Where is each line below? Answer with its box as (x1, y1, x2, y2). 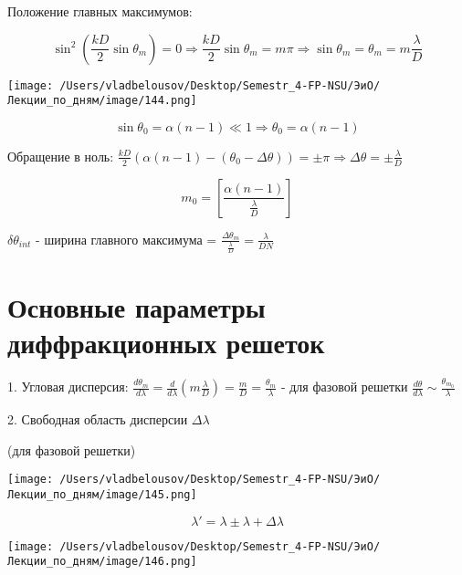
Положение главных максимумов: (7, 2, 193, 20)
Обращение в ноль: (7, 146, 114, 165)
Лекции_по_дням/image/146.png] (7, 555, 197, 569)
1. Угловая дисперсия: (7, 377, 129, 396)
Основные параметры (7, 287, 266, 325)
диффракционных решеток (7, 323, 325, 361)
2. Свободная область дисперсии (7, 410, 188, 429)
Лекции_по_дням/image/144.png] (7, 94, 197, 108)
